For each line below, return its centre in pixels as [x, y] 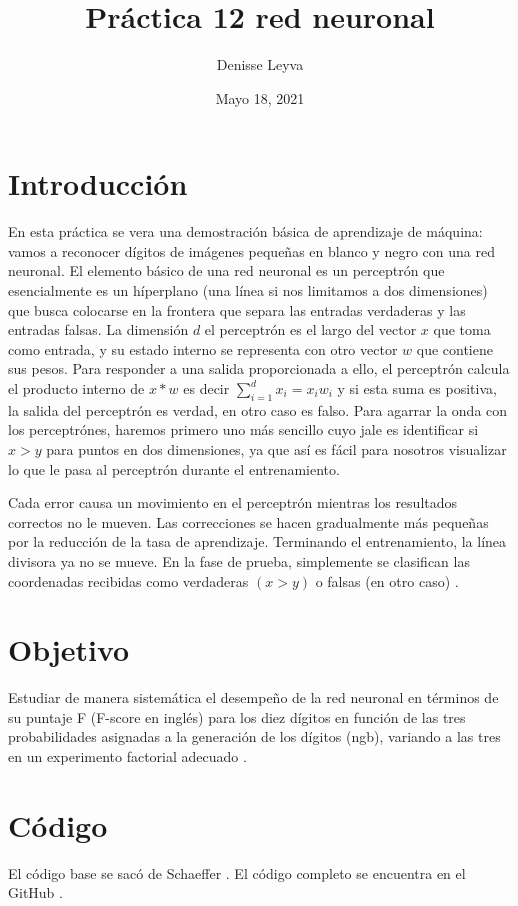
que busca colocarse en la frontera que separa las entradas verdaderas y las [237, 309]
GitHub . [35, 892]
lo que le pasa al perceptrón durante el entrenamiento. [174, 468]
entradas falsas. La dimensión [98, 329]
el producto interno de [76, 388]
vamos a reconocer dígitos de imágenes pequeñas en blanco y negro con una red [251, 250]
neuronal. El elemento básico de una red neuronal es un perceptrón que [226, 270]
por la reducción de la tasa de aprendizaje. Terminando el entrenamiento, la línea [257, 541]
